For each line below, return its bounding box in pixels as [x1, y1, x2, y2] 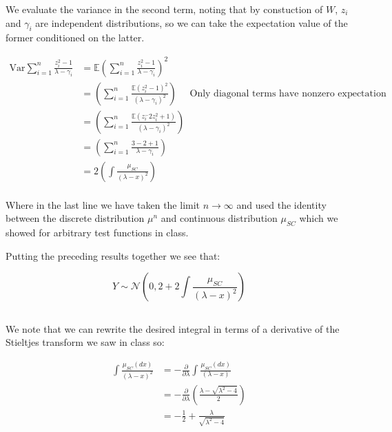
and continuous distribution [161, 211, 278, 225]
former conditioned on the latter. [6, 30, 145, 45]
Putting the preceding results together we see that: [6, 248, 220, 263]
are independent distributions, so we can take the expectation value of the [35, 15, 348, 30]
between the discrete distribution [6, 211, 145, 225]
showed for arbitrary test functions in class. [6, 225, 189, 240]
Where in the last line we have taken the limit [6, 197, 200, 212]
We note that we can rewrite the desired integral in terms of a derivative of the [6, 321, 340, 336]
